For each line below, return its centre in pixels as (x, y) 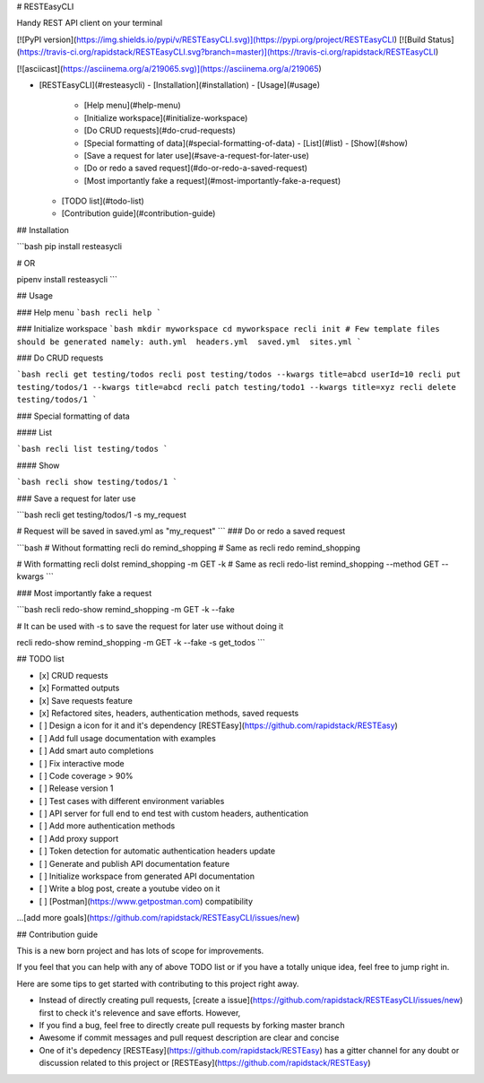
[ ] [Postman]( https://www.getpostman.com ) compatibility (146, 901)
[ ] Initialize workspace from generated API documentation (147, 876)
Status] (441, 39)
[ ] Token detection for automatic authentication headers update (157, 851)
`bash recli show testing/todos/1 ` (97, 482)
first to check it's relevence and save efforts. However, (140, 1012)
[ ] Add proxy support (79, 838)
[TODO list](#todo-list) (103, 201)
